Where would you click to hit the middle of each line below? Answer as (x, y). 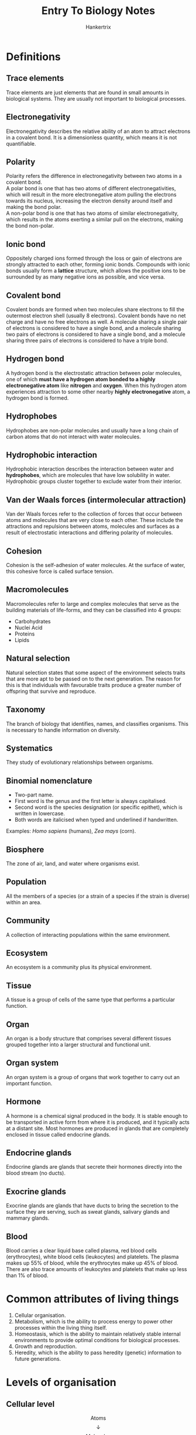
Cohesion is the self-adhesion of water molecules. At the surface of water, (96, 565)
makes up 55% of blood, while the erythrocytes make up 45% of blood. (92, 1263)
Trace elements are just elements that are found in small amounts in (88, 92)
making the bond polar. (34, 207)
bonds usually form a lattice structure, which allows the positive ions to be (96, 271)
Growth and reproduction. (46, 1346)
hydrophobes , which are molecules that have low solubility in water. (88, 475)
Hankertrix (98, 27)
